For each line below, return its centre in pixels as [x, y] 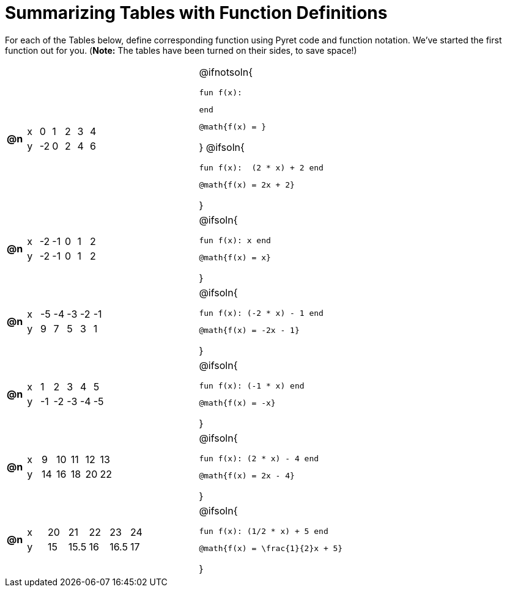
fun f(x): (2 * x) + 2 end [261, 167]
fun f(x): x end [235, 240]
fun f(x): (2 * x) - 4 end [259, 458]
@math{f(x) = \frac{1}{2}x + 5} [271, 548]
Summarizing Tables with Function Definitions [196, 13]
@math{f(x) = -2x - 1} [249, 330]
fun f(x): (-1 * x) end [252, 386]
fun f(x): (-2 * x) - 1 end [261, 313]
